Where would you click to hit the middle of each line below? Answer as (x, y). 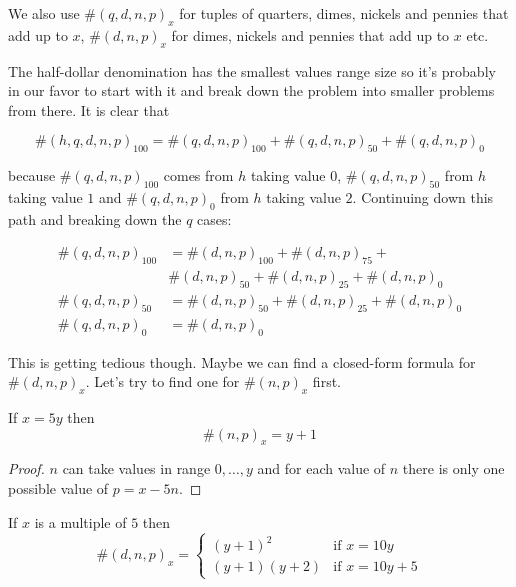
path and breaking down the (95, 218)
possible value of (58, 488)
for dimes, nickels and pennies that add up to (310, 34)
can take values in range (136, 468)
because (32, 175)
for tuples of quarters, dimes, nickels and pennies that (344, 13)
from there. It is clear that (89, 109)
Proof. (26, 468)
